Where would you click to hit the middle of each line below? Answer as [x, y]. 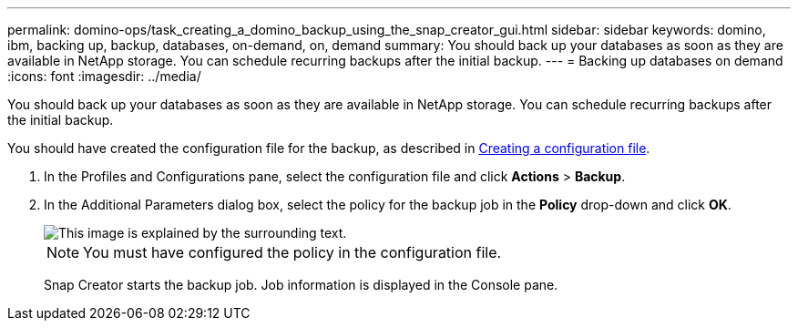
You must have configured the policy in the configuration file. [292, 252]
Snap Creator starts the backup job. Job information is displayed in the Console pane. [301, 285]
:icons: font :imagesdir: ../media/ [104, 76]
